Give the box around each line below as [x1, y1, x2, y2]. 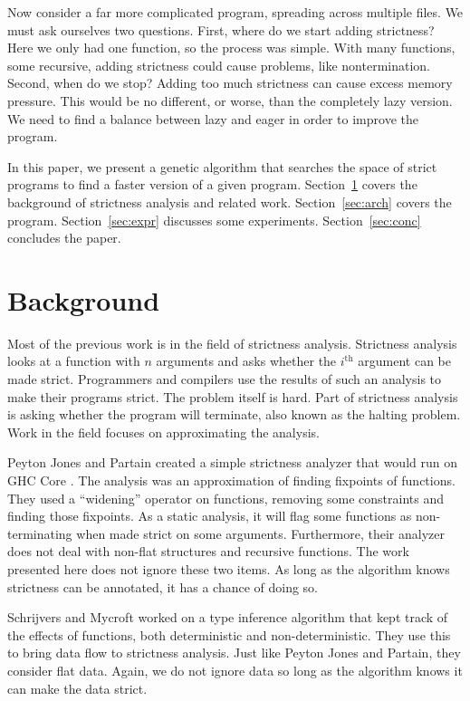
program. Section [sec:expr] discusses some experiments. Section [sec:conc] [7, 210, 421, 229]
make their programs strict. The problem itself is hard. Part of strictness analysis [7, 387, 458, 406]
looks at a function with [7, 351, 140, 370]
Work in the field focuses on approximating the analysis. [7, 422, 320, 441]
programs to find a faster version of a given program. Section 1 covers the [7, 175, 417, 194]
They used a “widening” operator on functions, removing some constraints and [7, 488, 444, 507]
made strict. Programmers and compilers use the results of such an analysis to [7, 370, 442, 389]
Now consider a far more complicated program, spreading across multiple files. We [7, 3, 464, 21]
